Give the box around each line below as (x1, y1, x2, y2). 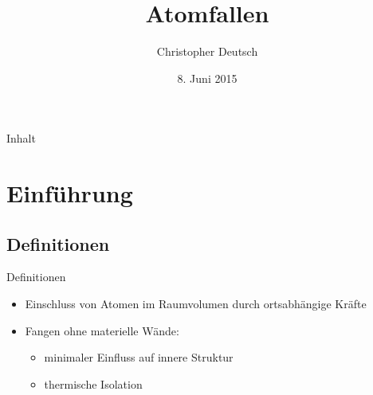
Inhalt (6, 130, 36, 147)
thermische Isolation (44, 375, 143, 392)
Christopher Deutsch (156, 43, 258, 60)
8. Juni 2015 (177, 69, 238, 86)
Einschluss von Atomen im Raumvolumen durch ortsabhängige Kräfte (25, 295, 367, 312)
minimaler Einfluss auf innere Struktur (44, 349, 234, 366)
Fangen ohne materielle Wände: (25, 322, 179, 338)
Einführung (6, 177, 133, 209)
